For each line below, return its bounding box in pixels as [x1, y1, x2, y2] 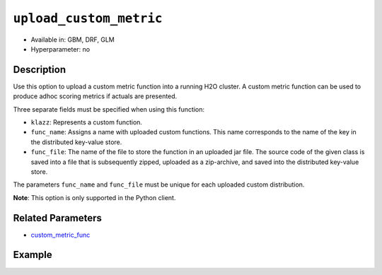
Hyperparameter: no [30, 45, 91, 53]
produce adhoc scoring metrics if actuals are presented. [13, 92, 178, 100]
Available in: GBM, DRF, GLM [30, 35, 115, 44]
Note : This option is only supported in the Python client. [13, 193, 176, 201]
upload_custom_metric [13, 11, 163, 26]
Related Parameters [13, 212, 103, 224]
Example [13, 249, 52, 261]
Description [13, 64, 66, 76]
